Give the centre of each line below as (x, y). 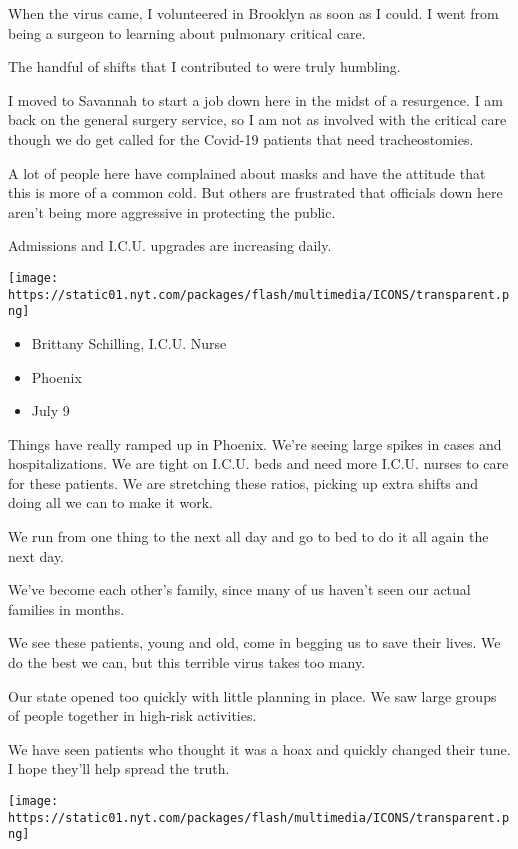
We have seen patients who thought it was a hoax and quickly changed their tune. (259, 748)
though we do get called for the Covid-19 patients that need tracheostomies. (241, 138)
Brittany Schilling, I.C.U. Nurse (129, 342)
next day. (36, 555)
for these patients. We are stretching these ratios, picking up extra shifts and (243, 482)
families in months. (66, 608)
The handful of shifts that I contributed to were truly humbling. (204, 66)
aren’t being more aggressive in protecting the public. (172, 211)
